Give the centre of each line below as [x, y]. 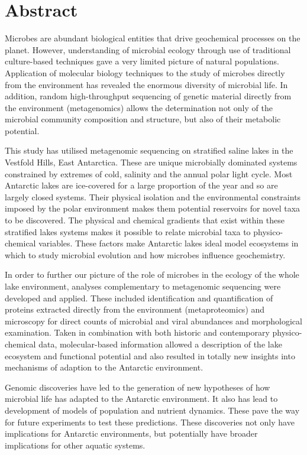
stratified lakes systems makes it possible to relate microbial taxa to [128, 231]
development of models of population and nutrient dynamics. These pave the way [152, 410]
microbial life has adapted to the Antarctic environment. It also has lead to [141, 399]
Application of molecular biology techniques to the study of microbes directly [145, 72]
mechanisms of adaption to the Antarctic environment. [104, 367]
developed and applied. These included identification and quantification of [139, 298]
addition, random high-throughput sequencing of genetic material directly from [148, 96]
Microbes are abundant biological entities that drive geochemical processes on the [153, 38]
